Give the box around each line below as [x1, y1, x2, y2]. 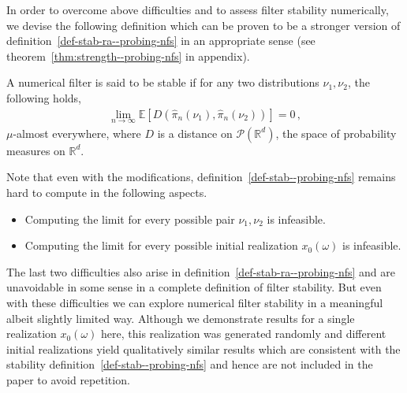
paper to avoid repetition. [6, 371, 130, 387]
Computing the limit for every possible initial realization [24, 237, 298, 254]
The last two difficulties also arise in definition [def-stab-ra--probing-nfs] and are [6, 263, 395, 280]
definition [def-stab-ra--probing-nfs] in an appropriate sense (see [6, 32, 316, 49]
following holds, [6, 89, 81, 106]
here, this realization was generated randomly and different [101, 325, 386, 342]
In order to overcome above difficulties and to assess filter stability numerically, [6, 2, 389, 17]
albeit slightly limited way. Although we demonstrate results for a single [6, 310, 355, 326]
